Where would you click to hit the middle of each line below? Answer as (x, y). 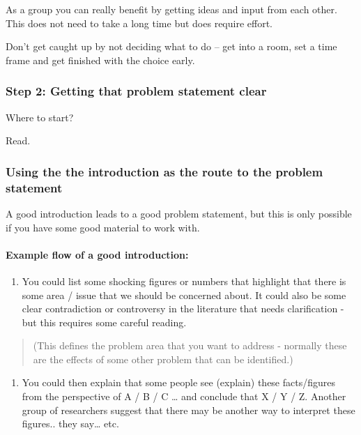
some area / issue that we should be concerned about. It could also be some (184, 295)
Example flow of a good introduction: (97, 254)
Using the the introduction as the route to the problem (164, 171)
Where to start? (40, 117)
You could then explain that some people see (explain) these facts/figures (178, 382)
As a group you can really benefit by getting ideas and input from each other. (171, 9)
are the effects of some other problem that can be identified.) (163, 359)
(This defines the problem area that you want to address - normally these (190, 345)
